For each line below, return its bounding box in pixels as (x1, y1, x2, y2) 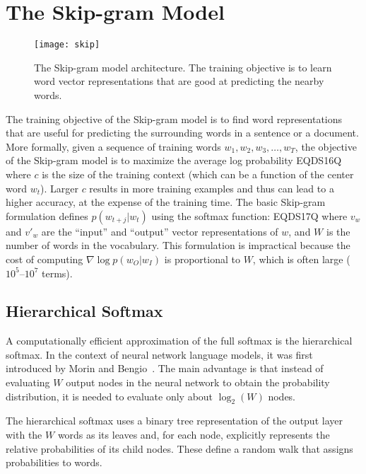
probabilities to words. (6, 455, 102, 470)
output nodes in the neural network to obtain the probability (66, 375, 330, 390)
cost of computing (6, 251, 83, 266)
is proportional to (164, 251, 240, 266)
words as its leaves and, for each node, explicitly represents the (57, 427, 330, 442)
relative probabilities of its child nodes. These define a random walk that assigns (6, 441, 353, 456)
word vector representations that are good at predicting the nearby (34, 74, 324, 88)
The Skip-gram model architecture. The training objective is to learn (34, 59, 332, 74)
